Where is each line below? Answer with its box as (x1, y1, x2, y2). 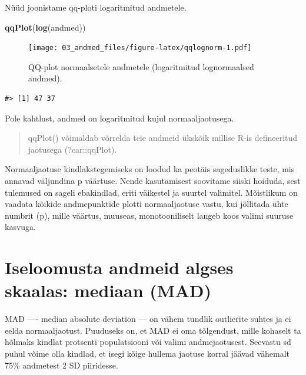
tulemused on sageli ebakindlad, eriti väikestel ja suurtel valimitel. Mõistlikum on (5, 186, 298, 198)
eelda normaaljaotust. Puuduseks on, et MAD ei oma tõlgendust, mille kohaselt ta (5, 324, 301, 336)
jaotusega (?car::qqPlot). (28, 143, 117, 155)
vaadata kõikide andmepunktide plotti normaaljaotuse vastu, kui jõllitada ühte (5, 198, 288, 210)
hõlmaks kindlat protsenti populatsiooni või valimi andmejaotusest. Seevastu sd (5, 335, 291, 348)
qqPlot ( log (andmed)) (5, 21, 86, 33)
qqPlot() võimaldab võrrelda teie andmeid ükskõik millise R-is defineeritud (28, 131, 298, 144)
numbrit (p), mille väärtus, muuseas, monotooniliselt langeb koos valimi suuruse (5, 209, 294, 221)
